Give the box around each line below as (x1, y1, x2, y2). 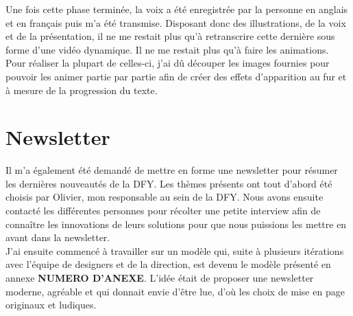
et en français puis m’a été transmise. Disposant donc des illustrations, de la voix (5, 15, 346, 30)
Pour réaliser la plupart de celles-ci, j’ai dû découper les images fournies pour (5, 56, 330, 70)
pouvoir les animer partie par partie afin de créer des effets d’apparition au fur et (5, 69, 347, 83)
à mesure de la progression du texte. (5, 82, 158, 97)
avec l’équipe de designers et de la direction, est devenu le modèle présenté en (5, 257, 331, 271)
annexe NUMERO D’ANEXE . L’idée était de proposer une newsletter (5, 271, 314, 285)
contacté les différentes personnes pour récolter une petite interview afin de (5, 203, 321, 218)
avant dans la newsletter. (5, 230, 110, 245)
